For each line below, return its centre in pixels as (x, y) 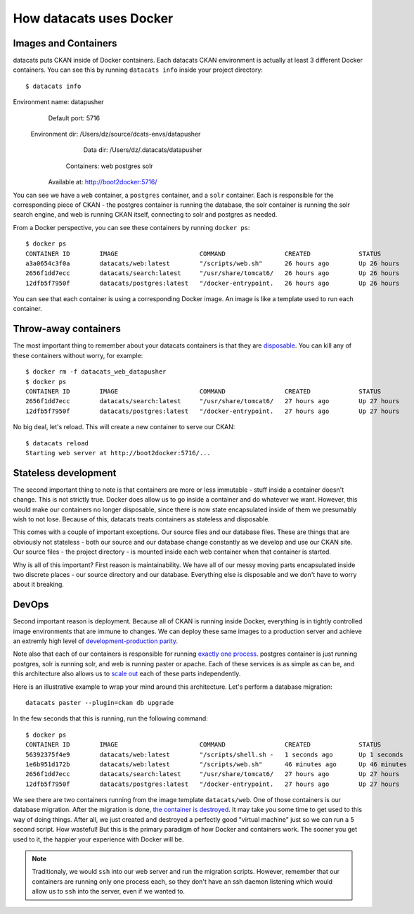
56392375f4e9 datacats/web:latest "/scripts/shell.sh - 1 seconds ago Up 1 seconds (214, 754)
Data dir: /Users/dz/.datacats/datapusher (143, 150)
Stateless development (65, 472)
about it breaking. (39, 585)
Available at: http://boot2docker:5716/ (103, 182)
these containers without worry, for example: (78, 355)
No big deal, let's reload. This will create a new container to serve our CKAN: (124, 427)
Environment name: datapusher (59, 102)
